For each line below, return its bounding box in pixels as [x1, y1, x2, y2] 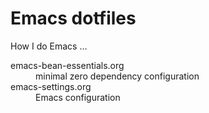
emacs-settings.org [10, 80, 92, 92]
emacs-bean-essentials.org [10, 59, 125, 71]
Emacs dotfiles [10, 7, 137, 30]
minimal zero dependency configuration [35, 70, 200, 82]
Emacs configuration [35, 91, 121, 103]
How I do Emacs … [10, 40, 88, 52]
